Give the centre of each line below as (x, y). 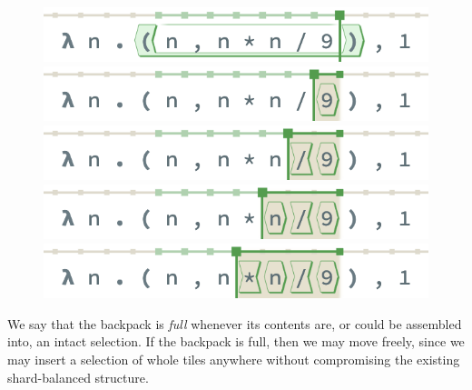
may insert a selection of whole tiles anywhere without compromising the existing (234, 360)
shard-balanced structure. (78, 377)
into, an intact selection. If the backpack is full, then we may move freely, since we (236, 341)
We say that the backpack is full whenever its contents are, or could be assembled (235, 323)
